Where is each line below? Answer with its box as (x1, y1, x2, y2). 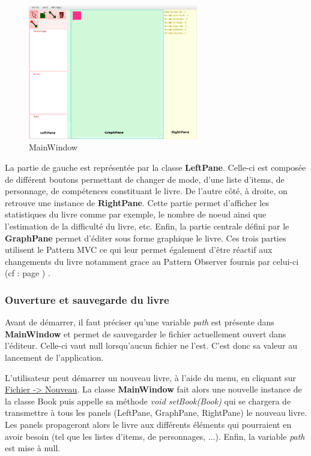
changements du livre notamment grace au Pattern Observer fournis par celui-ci (5, 255, 299, 267)
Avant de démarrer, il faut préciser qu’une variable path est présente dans (5, 316, 274, 328)
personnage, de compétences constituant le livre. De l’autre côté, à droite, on (5, 185, 288, 197)
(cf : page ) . (5, 267, 50, 279)
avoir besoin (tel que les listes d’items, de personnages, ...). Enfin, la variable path (5, 430, 305, 442)
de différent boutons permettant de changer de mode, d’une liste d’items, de (5, 173, 285, 185)
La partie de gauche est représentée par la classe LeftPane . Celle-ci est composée (5, 161, 306, 174)
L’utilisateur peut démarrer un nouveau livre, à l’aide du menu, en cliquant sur (5, 371, 296, 383)
